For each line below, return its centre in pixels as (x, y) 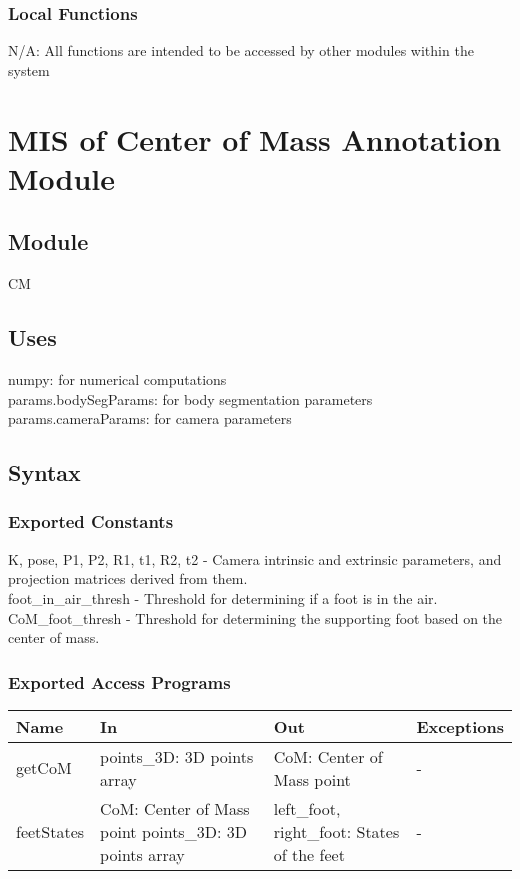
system (29, 69)
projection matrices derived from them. (128, 578)
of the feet (309, 854)
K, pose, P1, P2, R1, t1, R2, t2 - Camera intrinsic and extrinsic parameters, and (255, 558)
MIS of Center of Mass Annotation (255, 138)
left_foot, (307, 808)
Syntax (44, 472)
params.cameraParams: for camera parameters (150, 418)
